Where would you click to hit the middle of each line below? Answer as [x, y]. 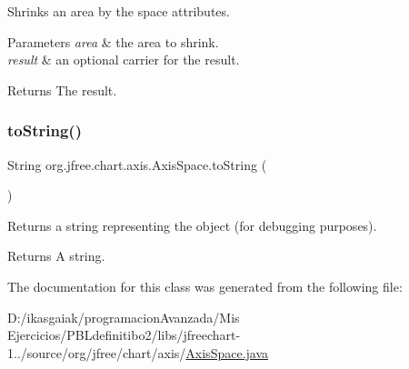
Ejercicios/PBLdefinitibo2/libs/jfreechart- [124, 335]
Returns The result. [62, 90]
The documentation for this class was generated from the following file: [205, 286]
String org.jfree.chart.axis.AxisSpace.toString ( [137, 164]
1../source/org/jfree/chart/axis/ [97, 352]
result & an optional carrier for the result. [124, 60]
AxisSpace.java [227, 352]
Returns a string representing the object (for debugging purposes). [192, 225]
